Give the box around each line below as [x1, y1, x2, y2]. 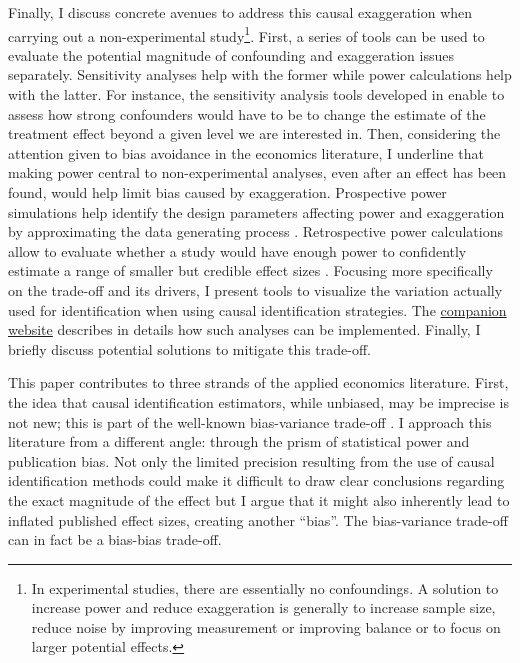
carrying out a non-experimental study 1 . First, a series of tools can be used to [8, 22, 485, 46]
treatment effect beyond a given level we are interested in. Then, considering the [8, 123, 501, 144]
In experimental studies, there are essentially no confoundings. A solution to [31, 577, 499, 598]
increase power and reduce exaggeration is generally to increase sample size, [31, 597, 496, 618]
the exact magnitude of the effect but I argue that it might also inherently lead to [8, 489, 510, 510]
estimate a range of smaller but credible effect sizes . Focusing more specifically [8, 260, 493, 281]
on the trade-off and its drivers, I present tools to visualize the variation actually [8, 279, 503, 300]
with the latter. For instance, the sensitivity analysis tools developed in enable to [8, 84, 505, 105]
